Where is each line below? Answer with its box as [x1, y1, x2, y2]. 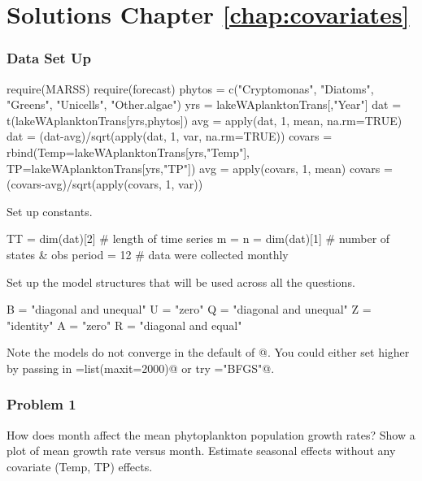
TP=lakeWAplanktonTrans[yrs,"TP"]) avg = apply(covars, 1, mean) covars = [7, 159, 393, 176]
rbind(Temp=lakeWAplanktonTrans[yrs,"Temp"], [7, 143, 250, 160]
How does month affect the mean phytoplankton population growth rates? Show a [7, 426, 415, 443]
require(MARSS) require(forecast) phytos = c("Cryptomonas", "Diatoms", [7, 80, 374, 97]
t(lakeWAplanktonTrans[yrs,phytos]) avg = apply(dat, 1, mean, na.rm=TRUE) [7, 111, 402, 128]
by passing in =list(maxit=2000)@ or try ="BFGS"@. [7, 359, 275, 376]
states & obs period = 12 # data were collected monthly [7, 245, 289, 262]
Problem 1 [7, 394, 76, 414]
